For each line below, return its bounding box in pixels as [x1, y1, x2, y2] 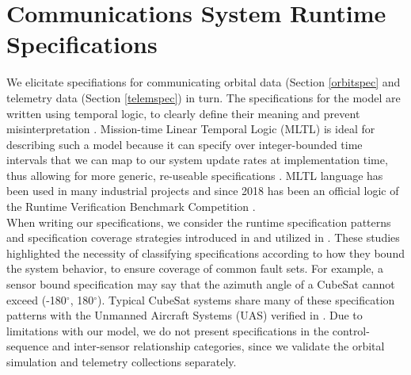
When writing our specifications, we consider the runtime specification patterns [6, 213, 391, 230]
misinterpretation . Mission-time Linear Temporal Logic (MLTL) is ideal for [6, 121, 375, 137]
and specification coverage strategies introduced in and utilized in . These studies [6, 229, 400, 246]
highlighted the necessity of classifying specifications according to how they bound [6, 244, 405, 261]
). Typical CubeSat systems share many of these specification [97, 291, 395, 308]
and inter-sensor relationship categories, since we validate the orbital [52, 338, 385, 354]
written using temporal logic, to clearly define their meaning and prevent [6, 105, 360, 121]
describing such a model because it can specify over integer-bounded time [6, 136, 363, 152]
